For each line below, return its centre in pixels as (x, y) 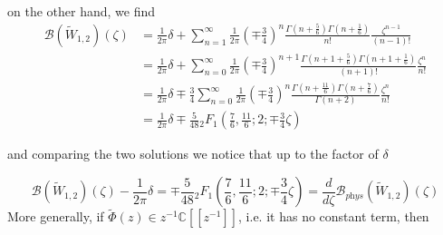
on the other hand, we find (82, 11)
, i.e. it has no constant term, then (334, 216)
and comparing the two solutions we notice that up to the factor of (193, 154)
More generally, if (56, 216)
